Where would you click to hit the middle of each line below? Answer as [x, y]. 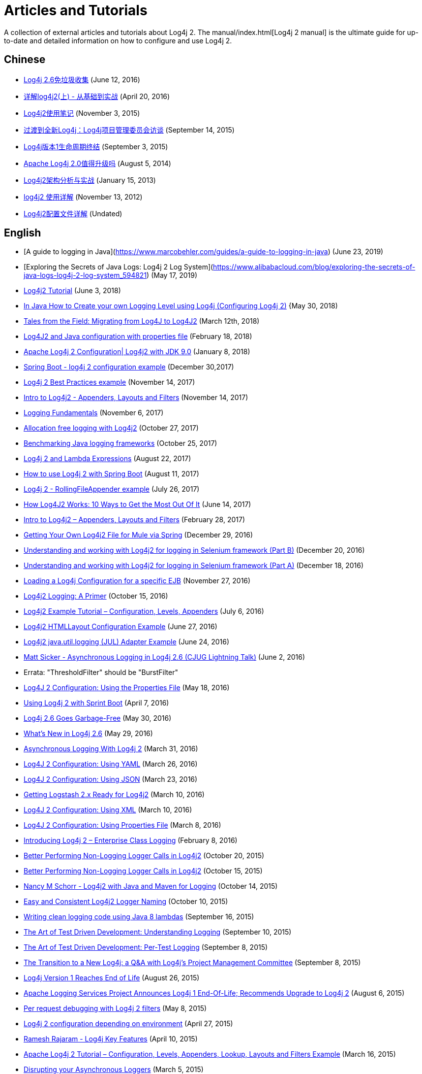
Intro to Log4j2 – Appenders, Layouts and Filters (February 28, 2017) [135, 520]
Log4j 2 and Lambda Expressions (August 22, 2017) [107, 459]
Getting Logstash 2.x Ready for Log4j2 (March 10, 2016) [114, 795]
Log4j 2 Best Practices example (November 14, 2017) [109, 382]
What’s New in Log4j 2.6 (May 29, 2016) [88, 734]
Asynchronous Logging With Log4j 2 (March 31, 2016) [111, 749]
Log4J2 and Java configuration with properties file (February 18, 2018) [138, 336]
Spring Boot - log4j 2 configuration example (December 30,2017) [129, 367]
